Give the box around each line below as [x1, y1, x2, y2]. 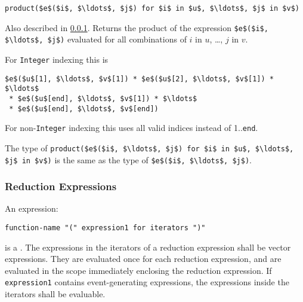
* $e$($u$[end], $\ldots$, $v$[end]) [9, 104, 159, 113]
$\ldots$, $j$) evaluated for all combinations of [5, 33, 187, 45]
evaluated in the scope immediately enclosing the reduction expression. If [5, 264, 272, 276]
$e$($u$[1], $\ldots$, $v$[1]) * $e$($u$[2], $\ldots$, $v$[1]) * [5, 74, 274, 83]
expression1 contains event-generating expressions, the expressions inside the [5, 276, 289, 288]
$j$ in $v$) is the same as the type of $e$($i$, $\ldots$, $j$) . [5, 153, 252, 166]
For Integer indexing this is [5, 53, 109, 65]
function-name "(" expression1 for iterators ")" [5, 224, 206, 233]
